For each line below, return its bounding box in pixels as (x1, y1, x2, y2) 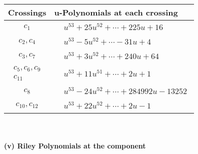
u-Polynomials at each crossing (54, 6, 178, 18)
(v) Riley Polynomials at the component (4, 140, 146, 151)
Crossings (8, 6, 46, 18)
